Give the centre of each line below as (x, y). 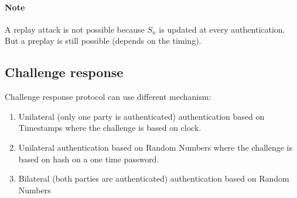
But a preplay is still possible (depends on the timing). (103, 41)
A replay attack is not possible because (75, 29)
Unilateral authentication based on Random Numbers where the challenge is (156, 147)
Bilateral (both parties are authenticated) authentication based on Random (154, 178)
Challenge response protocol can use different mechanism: (108, 97)
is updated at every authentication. (222, 29)
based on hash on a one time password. (89, 159)
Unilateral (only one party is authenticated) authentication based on (141, 116)
